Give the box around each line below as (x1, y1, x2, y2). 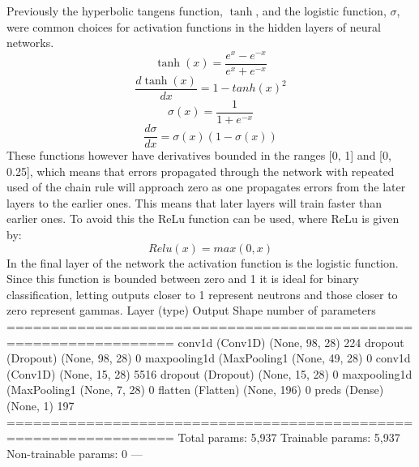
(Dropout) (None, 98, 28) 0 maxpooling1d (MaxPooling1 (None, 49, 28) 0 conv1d (6, 349, 411, 366)
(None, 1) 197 (6, 397, 75, 414)
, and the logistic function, (255, 2, 387, 19)
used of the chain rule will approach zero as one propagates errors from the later (6, 178, 406, 195)
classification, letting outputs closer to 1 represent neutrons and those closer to (6, 285, 398, 302)
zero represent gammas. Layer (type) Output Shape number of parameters (6, 302, 376, 319)
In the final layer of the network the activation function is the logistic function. (6, 254, 399, 271)
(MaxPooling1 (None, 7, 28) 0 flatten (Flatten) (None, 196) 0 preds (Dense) (6, 381, 384, 398)
